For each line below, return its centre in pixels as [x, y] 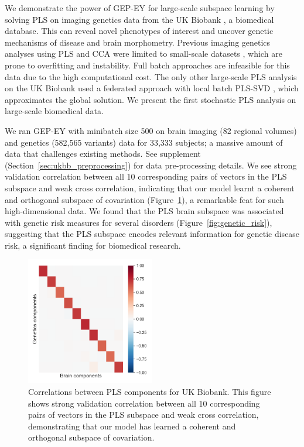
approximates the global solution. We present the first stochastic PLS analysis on [151, 99]
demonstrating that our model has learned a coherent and [132, 426]
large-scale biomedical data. [54, 111]
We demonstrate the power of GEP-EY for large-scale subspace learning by [140, 8]
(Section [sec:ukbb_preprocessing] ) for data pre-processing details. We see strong [151, 165]
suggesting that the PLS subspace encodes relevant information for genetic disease [152, 234]
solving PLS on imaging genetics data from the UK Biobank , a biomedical [139, 19]
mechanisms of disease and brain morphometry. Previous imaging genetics [138, 42]
